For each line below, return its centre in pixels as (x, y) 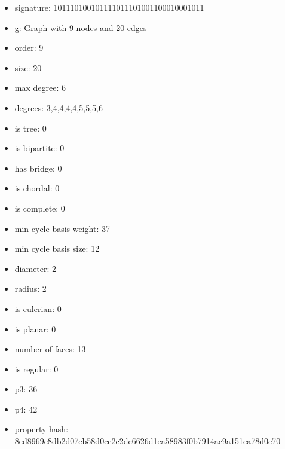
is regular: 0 (36, 369)
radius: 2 (30, 288)
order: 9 (29, 48)
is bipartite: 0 (39, 148)
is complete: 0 (40, 208)
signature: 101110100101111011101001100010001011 (109, 7)
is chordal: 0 (37, 188)
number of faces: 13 (50, 349)
